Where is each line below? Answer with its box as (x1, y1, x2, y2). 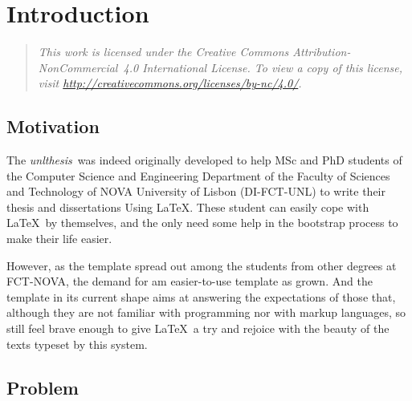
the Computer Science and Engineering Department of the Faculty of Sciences (6, 167, 390, 184)
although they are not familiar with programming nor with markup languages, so (6, 304, 406, 321)
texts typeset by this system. (6, 335, 148, 352)
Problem (6, 375, 79, 399)
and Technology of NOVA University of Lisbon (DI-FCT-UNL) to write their (6, 183, 385, 200)
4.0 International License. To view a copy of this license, (123, 59, 403, 75)
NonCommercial (38, 59, 118, 75)
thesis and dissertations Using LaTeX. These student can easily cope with (6, 198, 369, 215)
